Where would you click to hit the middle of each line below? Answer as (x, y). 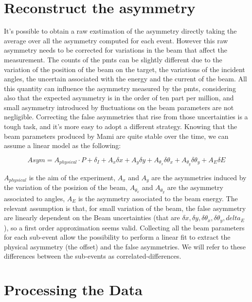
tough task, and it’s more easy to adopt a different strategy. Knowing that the (121, 126)
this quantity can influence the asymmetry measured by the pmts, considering (120, 88)
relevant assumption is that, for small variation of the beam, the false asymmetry (125, 208)
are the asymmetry (195, 187)
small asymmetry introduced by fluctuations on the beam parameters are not (119, 107)
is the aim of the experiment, (72, 177)
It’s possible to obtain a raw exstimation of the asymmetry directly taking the (120, 31)
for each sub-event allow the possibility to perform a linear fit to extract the (117, 237)
